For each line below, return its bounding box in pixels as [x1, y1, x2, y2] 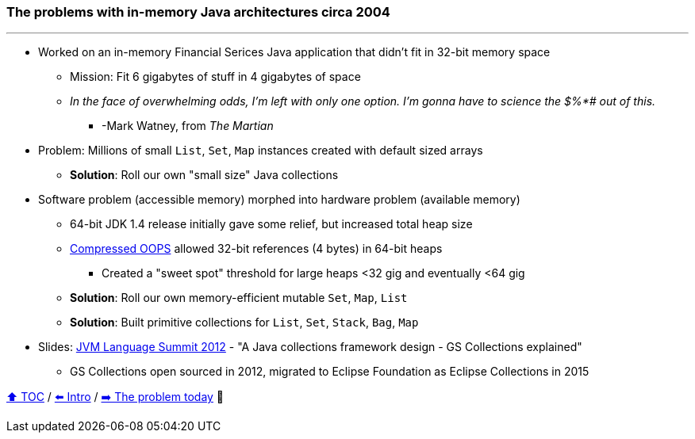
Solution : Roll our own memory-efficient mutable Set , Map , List [70, 291, 408, 305]
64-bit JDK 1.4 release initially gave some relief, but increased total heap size [70, 217, 473, 231]
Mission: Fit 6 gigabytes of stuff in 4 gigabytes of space [70, 70, 361, 84]
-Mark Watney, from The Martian [102, 119, 274, 133]
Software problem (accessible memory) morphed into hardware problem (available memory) [38, 193, 520, 207]
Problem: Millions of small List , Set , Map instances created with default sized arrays [38, 143, 483, 158]
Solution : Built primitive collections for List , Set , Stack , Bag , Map [70, 315, 419, 330]
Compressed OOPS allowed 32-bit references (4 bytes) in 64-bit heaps [70, 242, 443, 256]
